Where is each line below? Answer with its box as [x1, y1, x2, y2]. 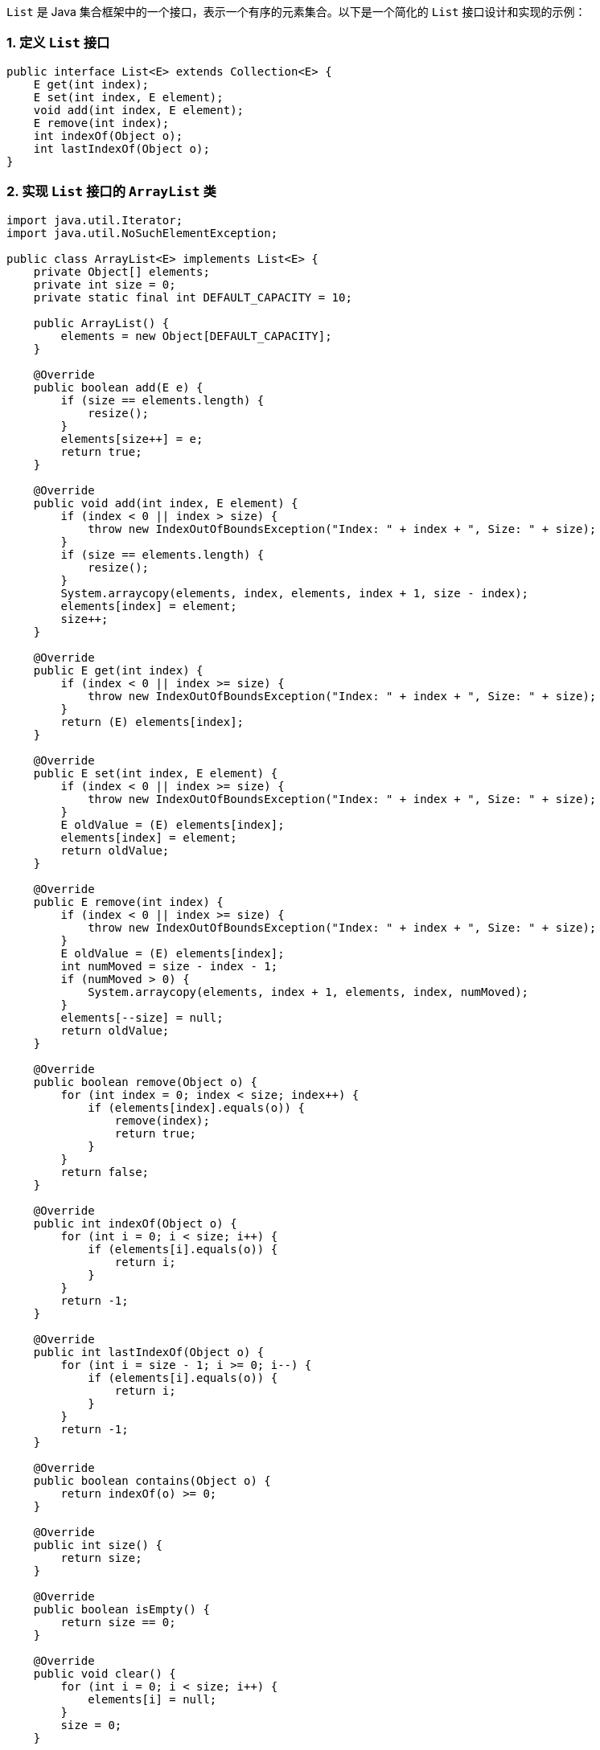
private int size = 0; [33, 277, 176, 291]
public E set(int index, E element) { [33, 766, 278, 780]
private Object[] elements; [33, 264, 210, 278]
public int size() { [33, 1538, 162, 1551]
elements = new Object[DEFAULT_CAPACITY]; [60, 329, 332, 342]
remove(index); [114, 1113, 210, 1127]
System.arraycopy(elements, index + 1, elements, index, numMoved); [88, 985, 529, 998]
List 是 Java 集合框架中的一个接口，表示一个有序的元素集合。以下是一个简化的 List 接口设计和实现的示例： [6, 5, 586, 18]
